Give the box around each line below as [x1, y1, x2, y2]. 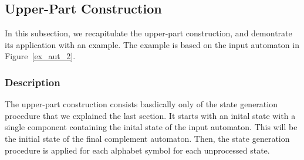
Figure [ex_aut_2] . [5, 50, 76, 62]
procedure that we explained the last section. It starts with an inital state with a [5, 109, 296, 121]
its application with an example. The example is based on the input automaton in [5, 38, 299, 50]
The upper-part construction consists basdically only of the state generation [5, 98, 278, 110]
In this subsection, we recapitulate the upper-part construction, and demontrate [5, 27, 292, 39]
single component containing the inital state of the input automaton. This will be [5, 121, 298, 133]
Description [5, 74, 60, 89]
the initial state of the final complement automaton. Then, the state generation [5, 132, 290, 144]
